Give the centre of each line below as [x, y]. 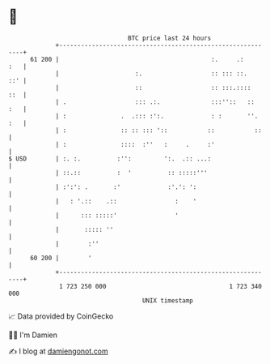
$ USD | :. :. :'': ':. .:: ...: [110, 158]
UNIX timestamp [168, 300]
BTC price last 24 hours [170, 38]
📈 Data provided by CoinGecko [61, 316]
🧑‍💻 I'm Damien [33, 335]
